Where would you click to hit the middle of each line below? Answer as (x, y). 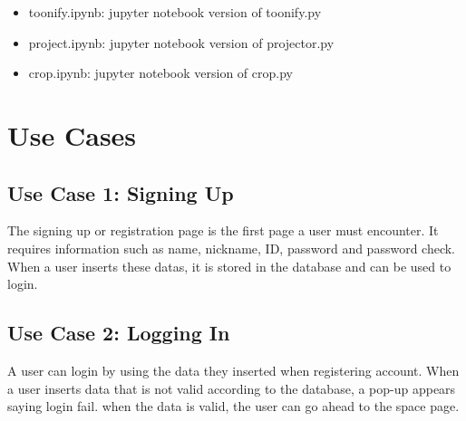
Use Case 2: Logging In (119, 333)
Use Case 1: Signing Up (121, 192)
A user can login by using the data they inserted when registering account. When (233, 370)
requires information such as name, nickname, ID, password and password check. (232, 248)
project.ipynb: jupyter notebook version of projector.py (181, 42)
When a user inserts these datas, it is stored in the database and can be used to (229, 266)
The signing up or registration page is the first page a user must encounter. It (223, 230)
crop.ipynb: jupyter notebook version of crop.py (160, 73)
